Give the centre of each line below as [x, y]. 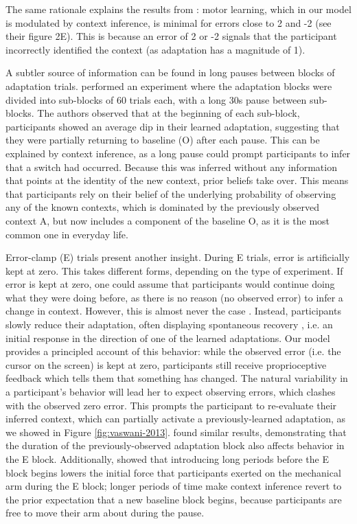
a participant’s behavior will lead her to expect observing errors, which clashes [171, 392]
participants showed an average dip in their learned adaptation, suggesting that [173, 126]
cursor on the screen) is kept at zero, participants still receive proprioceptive [166, 364]
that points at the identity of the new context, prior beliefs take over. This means [177, 180]
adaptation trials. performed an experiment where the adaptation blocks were [169, 86]
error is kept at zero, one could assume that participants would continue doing [170, 284]
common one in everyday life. [67, 234]
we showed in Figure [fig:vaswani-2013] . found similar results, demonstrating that [176, 432]
